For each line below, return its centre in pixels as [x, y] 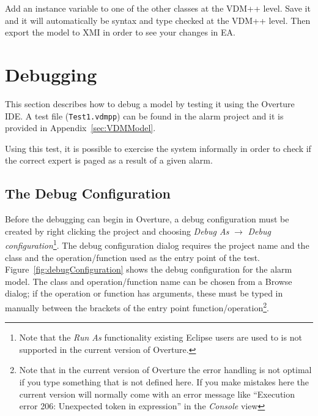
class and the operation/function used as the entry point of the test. [132, 257]
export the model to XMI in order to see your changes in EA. [120, 32]
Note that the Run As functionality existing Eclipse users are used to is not [161, 337]
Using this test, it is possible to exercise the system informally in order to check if [158, 148]
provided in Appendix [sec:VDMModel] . [80, 128]
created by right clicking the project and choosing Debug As [117, 231]
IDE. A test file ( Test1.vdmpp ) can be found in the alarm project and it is [144, 115]
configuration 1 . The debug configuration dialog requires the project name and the [157, 244]
